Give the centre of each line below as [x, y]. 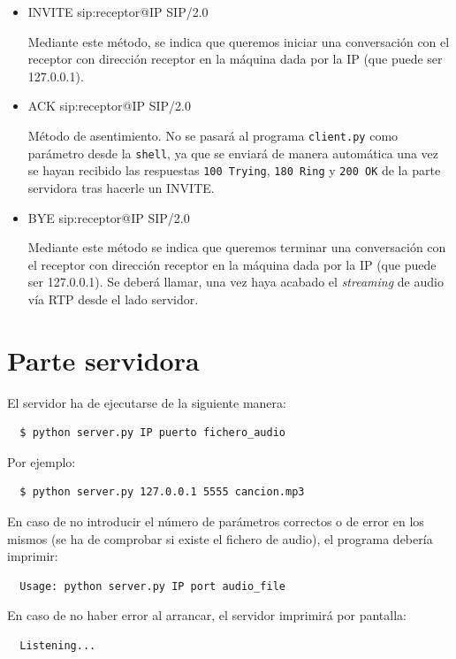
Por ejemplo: [42, 461]
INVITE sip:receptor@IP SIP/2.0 [118, 11]
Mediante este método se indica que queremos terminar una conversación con [237, 247]
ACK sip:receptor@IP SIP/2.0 [109, 106]
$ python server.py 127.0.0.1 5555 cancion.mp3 [162, 492]
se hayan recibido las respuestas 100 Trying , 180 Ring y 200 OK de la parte [234, 170]
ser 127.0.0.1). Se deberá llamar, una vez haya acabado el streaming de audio [236, 282]
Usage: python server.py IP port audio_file [152, 586]
